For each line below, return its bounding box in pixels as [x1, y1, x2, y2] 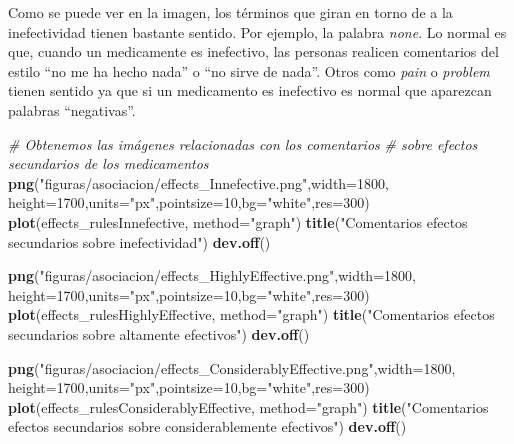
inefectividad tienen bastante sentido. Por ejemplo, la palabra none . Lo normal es [8, 21, 507, 42]
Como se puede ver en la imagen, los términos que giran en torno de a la [8, 2, 453, 22]
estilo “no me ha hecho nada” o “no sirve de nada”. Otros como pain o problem [8, 60, 490, 81]
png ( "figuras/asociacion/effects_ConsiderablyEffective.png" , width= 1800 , [8, 357, 456, 378]
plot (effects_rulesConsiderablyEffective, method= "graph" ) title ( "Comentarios [8, 396, 489, 417]
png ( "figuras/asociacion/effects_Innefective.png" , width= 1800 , [8, 172, 389, 193]
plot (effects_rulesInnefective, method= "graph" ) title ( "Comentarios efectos [8, 211, 468, 232]
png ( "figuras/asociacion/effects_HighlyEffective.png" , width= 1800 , [8, 265, 416, 286]
